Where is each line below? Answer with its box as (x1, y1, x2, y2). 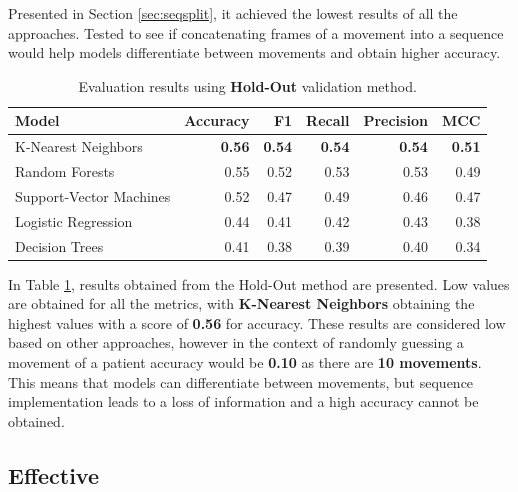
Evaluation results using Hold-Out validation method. (78, 75, 417, 96)
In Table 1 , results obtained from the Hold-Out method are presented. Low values (8, 273, 510, 294)
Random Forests (15, 161, 115, 182)
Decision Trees (15, 235, 104, 256)
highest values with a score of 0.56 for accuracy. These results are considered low (8, 312, 506, 333)
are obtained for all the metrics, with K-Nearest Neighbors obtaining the (8, 293, 475, 314)
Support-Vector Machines (15, 185, 171, 206)
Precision (363, 110, 428, 131)
